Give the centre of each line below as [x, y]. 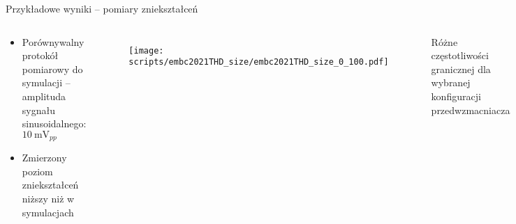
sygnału [38, 110]
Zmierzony [44, 158]
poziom [37, 171]
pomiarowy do [52, 69]
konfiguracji [456, 96]
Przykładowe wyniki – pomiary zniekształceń [102, 8]
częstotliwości [460, 55]
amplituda [44, 96]
